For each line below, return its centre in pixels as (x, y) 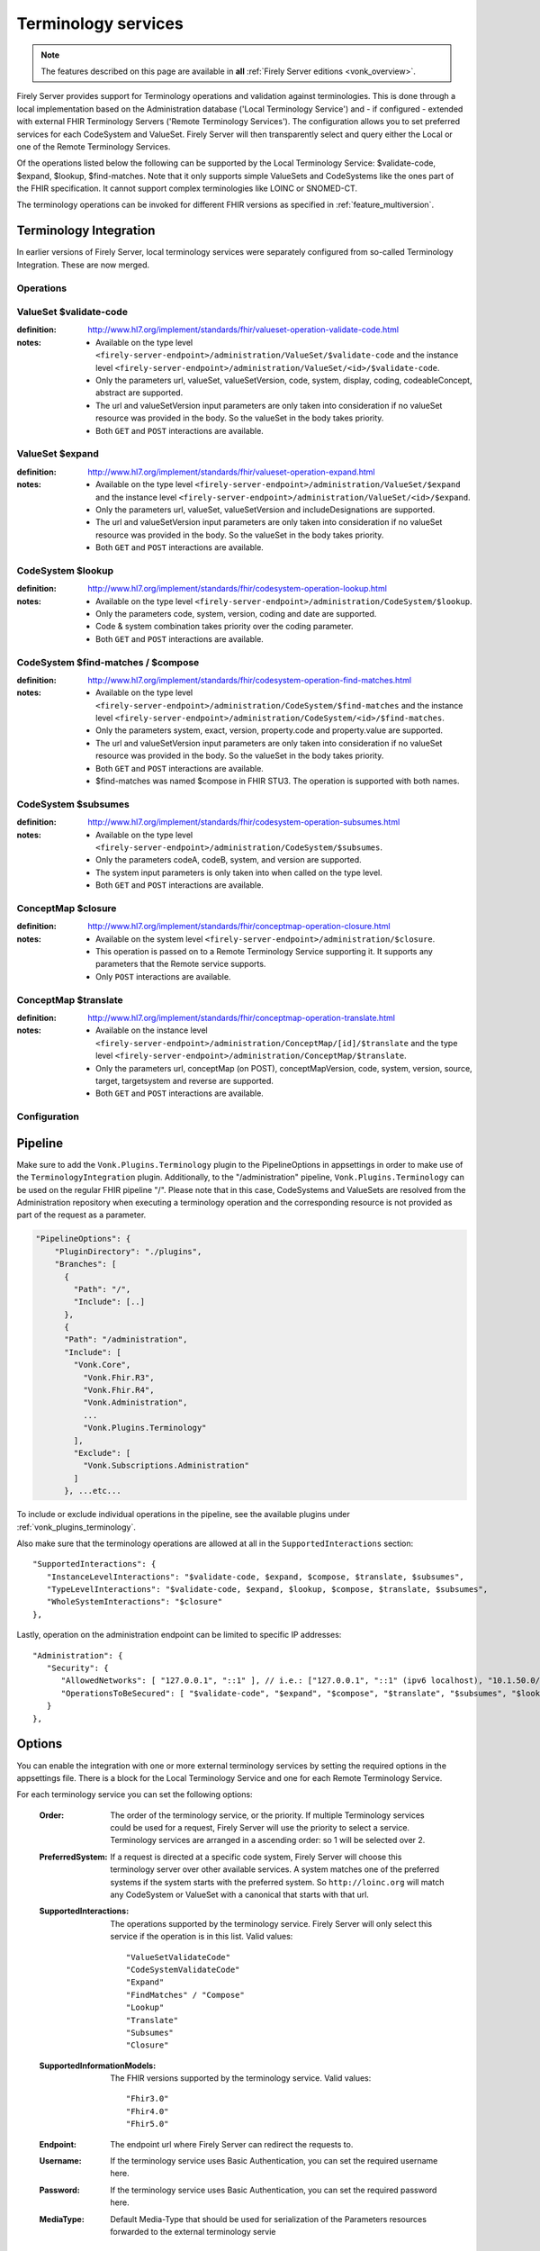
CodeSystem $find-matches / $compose (108, 662)
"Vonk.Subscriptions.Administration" (166, 1466)
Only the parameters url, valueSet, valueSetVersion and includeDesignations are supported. (265, 510)
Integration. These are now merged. (83, 265)
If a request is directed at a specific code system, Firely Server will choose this (256, 1857)
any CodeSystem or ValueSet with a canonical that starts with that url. (239, 1894)
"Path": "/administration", (126, 1340)
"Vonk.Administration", (135, 1403)
